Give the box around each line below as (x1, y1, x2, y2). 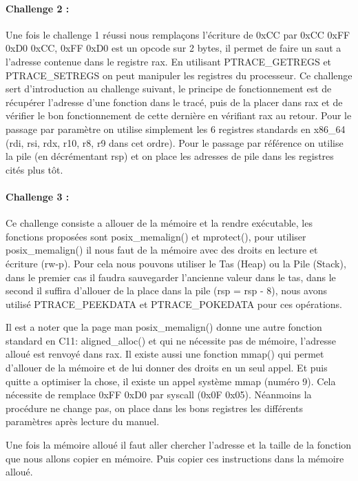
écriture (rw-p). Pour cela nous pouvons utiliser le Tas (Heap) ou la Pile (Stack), (6, 256, 346, 270)
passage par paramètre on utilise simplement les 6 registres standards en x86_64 (6, 121, 346, 136)
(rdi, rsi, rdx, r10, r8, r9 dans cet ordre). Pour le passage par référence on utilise (6, 135, 344, 150)
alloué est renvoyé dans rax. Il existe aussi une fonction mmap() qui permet (6, 347, 324, 361)
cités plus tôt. (6, 162, 63, 176)
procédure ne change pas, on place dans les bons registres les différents (6, 400, 304, 415)
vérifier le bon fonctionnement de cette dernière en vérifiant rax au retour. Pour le (6, 108, 352, 123)
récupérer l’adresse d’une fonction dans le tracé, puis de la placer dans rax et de (6, 94, 343, 109)
